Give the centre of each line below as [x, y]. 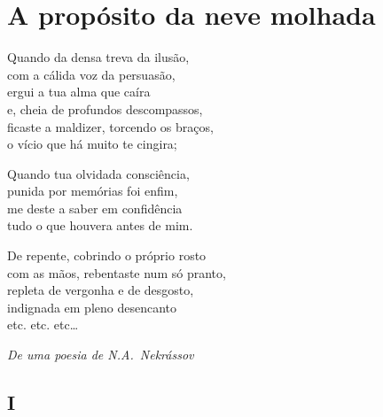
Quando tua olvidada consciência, [98, 173]
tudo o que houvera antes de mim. [100, 225]
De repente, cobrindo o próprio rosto [107, 255]
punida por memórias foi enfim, [93, 191]
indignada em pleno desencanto [92, 307]
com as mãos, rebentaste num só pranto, [117, 272]
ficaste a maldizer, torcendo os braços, [110, 126]
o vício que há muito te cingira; [92, 144]
